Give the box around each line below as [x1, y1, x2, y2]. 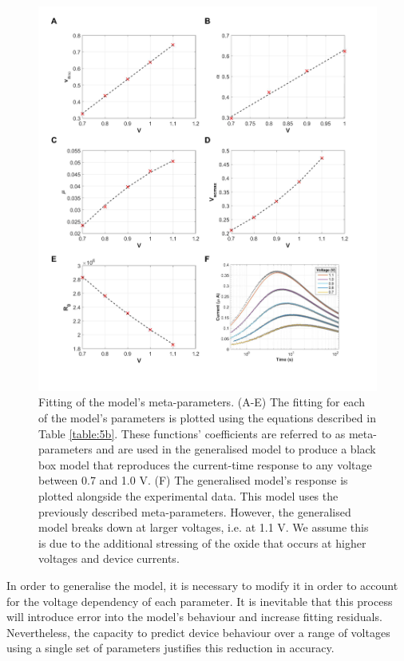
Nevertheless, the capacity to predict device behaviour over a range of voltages [6, 623, 390, 640]
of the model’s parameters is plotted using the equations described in [38, 410, 376, 426]
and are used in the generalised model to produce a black [96, 441, 376, 457]
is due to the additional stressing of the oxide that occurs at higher [38, 534, 366, 551]
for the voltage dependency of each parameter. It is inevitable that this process [6, 592, 393, 609]
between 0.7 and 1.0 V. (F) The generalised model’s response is [38, 472, 348, 489]
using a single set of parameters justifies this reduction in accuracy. [6, 639, 335, 656]
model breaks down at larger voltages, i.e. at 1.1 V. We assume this [38, 519, 369, 536]
